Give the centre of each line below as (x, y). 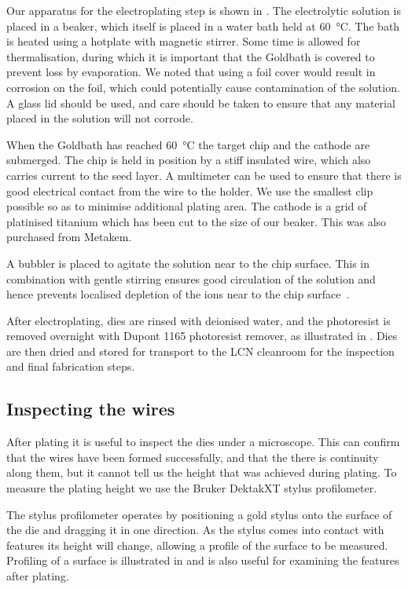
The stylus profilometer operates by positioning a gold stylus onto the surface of (199, 514)
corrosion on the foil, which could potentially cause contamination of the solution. (203, 87)
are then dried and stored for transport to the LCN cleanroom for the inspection (200, 351)
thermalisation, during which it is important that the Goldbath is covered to (191, 56)
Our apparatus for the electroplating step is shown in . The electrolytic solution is (204, 10)
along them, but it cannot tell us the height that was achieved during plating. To (202, 472)
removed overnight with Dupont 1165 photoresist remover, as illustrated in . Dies (202, 336)
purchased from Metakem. (69, 237)
